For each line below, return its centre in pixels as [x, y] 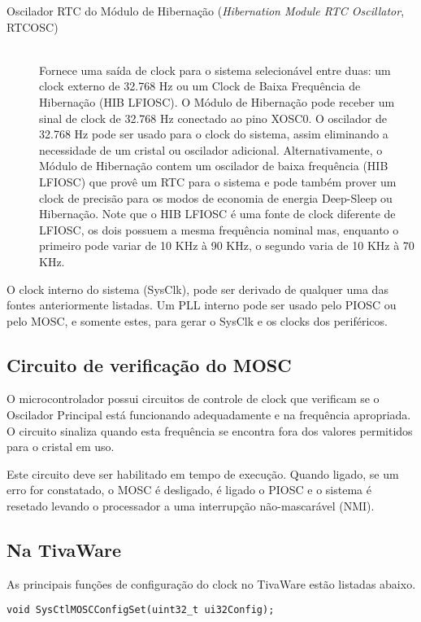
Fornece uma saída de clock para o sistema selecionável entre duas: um [215, 70]
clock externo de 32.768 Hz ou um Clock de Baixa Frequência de [200, 86]
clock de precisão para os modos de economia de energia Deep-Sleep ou [216, 197]
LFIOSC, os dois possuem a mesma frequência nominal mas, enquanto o [219, 229]
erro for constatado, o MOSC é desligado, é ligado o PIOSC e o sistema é [189, 490]
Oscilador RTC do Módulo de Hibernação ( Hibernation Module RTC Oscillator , [206, 11]
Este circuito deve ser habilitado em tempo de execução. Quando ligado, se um [203, 473]
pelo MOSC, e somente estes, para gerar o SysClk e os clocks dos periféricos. [197, 320]
